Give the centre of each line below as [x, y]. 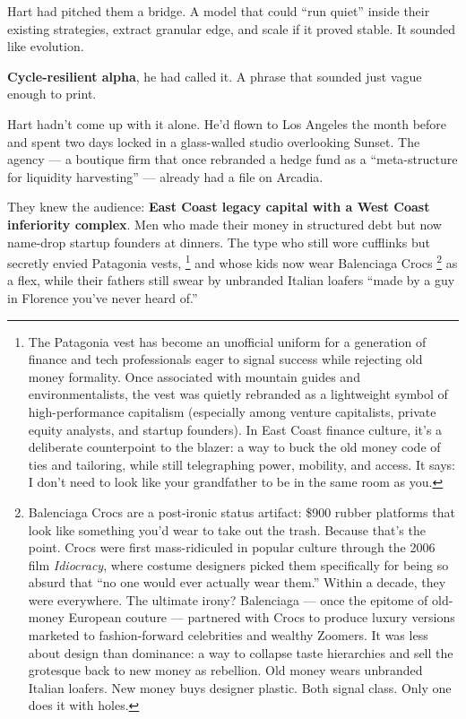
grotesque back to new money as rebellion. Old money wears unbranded [225, 670]
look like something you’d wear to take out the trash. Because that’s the [227, 529]
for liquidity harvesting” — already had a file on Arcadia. [165, 176]
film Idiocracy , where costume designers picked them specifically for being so [238, 564]
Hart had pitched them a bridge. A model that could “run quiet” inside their [219, 11]
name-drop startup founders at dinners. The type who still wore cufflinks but [219, 242]
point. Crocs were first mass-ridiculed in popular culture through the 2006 [232, 547]
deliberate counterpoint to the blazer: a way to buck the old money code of [234, 447]
